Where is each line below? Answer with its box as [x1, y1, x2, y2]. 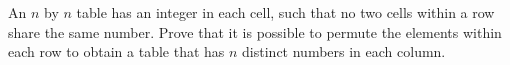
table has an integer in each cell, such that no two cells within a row [76, 2, 495, 22]
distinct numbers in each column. [242, 41, 446, 62]
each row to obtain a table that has [8, 41, 225, 62]
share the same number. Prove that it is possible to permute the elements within [8, 21, 502, 42]
